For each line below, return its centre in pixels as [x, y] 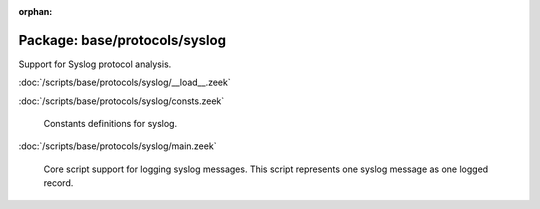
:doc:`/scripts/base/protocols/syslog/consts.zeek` [121, 101]
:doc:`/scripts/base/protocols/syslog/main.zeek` [117, 146]
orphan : [35, 11]
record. [58, 183]
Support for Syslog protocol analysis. [95, 64]
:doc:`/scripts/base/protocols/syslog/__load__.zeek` [124, 82]
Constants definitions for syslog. [110, 124]
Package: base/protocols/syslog [122, 40]
